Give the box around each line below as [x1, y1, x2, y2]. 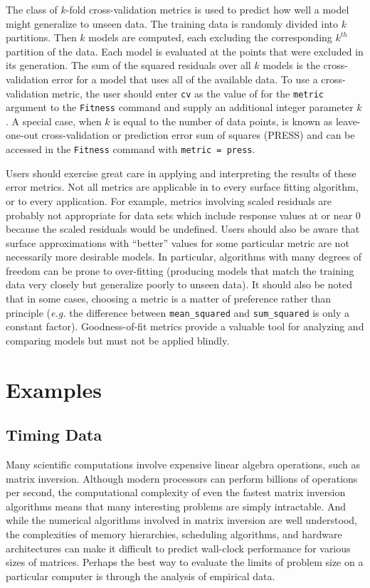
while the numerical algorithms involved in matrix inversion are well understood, [6, 513, 357, 527]
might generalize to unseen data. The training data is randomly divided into [6, 16, 338, 31]
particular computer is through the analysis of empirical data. [6, 568, 275, 583]
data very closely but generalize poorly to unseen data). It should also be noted [6, 277, 352, 292]
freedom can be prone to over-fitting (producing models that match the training [6, 263, 354, 278]
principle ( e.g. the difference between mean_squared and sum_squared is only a [6, 305, 350, 320]
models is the [263, 58, 320, 73]
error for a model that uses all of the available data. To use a [51, 71, 318, 86]
